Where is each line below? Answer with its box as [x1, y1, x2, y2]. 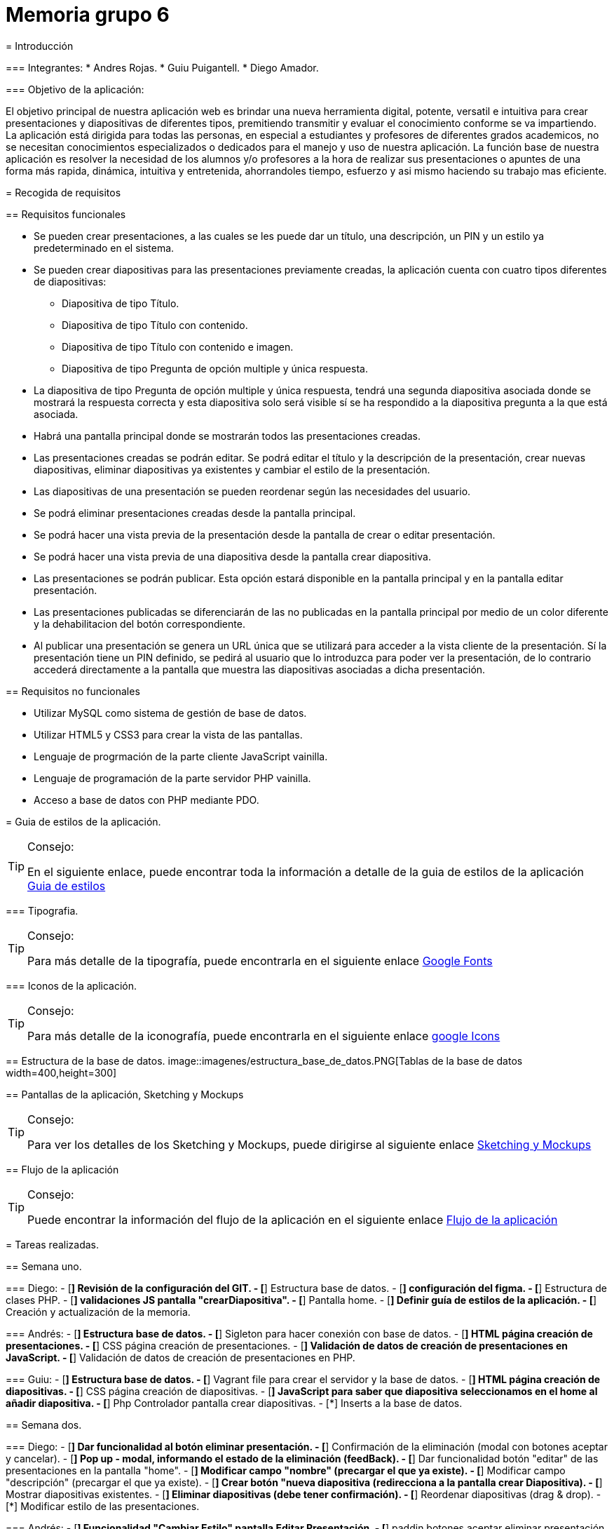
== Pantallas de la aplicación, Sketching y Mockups [6, 1088, 244, 1100]
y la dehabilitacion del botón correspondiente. [34, 617, 245, 630]
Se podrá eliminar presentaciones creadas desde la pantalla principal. [34, 506, 356, 519]
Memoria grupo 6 [6, 3, 170, 27]
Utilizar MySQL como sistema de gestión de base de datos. [34, 706, 307, 719]
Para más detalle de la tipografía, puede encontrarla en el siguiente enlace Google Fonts [27, 953, 493, 968]
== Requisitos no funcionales [6, 685, 140, 697]
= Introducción [6, 39, 74, 52]
